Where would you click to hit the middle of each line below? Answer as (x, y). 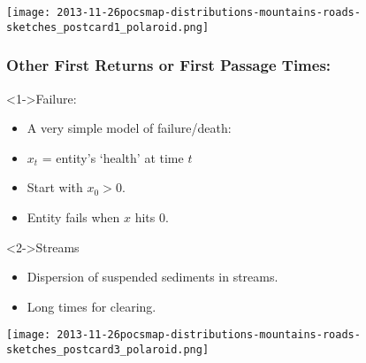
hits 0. (152, 216)
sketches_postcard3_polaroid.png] (108, 349)
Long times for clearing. (91, 306)
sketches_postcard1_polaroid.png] (108, 27)
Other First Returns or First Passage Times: (169, 65)
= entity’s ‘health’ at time (113, 157)
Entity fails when (73, 216)
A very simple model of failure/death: (129, 128)
